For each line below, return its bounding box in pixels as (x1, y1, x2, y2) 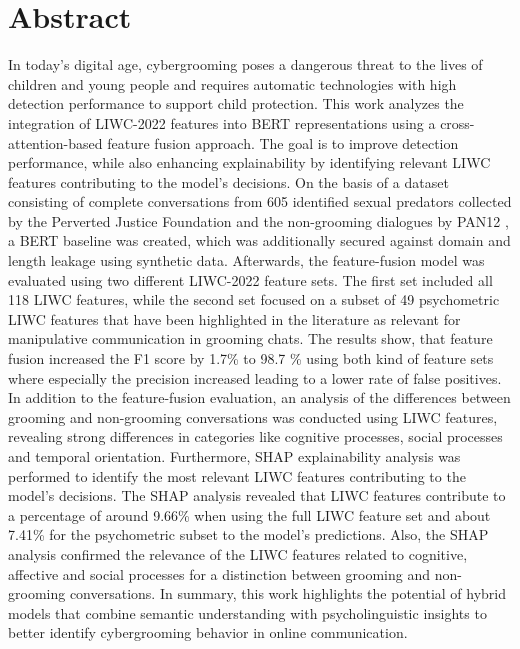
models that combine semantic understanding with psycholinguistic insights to (8, 602, 487, 623)
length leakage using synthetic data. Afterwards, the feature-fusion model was (8, 250, 485, 271)
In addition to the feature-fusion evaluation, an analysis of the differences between (8, 387, 511, 408)
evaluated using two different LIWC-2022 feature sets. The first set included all (8, 269, 493, 290)
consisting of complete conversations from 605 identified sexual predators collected (8, 191, 512, 212)
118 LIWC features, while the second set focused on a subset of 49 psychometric (8, 289, 500, 310)
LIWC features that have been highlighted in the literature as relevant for (8, 308, 461, 329)
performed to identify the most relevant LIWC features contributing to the (8, 465, 466, 486)
